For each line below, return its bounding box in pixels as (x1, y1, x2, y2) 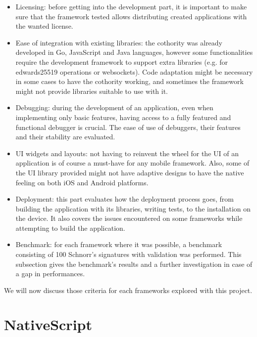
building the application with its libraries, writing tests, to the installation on (15, 203, 251, 213)
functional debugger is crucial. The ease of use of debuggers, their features (15, 122, 241, 132)
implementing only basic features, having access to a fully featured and (15, 112, 231, 122)
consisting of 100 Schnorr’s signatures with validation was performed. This (15, 249, 242, 259)
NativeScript (4, 314, 92, 334)
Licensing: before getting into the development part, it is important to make (15, 1, 247, 11)
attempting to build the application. (15, 222, 125, 233)
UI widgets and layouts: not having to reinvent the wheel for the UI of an (15, 148, 239, 158)
